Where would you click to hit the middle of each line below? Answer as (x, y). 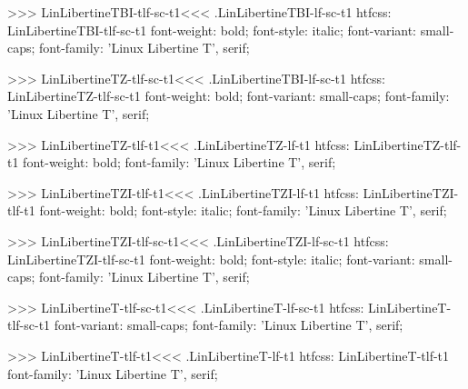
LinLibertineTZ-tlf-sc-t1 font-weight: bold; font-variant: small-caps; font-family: (229, 96)
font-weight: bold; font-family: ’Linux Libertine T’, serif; (179, 162)
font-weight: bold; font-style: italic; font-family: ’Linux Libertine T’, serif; (243, 210)
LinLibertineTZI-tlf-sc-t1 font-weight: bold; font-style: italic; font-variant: (211, 259)
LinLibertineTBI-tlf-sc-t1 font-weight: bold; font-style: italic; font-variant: (212, 30)
